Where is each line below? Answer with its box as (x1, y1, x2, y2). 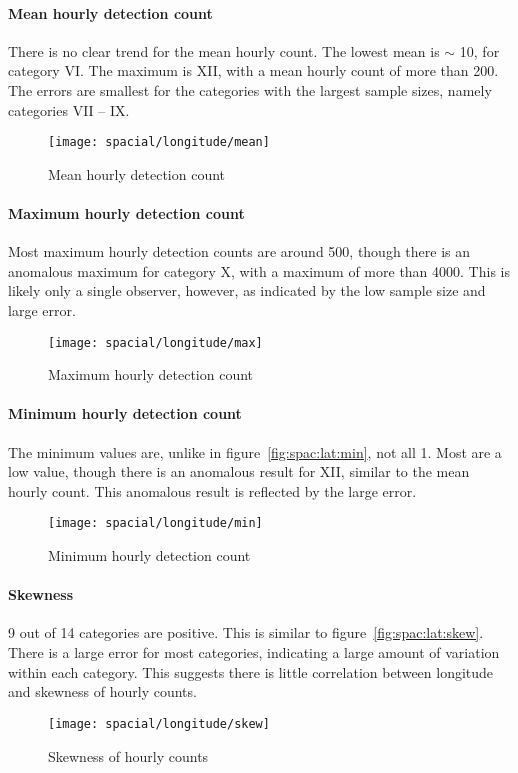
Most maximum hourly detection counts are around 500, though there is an (8, 241, 471, 262)
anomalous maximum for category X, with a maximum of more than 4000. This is (8, 260, 510, 281)
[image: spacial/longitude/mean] (48, 135, 270, 150)
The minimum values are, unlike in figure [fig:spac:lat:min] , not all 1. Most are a (8, 441, 502, 462)
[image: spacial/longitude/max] (48, 335, 263, 350)
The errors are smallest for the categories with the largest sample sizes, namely (8, 79, 492, 100)
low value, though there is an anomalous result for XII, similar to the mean (8, 461, 470, 482)
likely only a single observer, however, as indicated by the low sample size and (8, 280, 486, 301)
